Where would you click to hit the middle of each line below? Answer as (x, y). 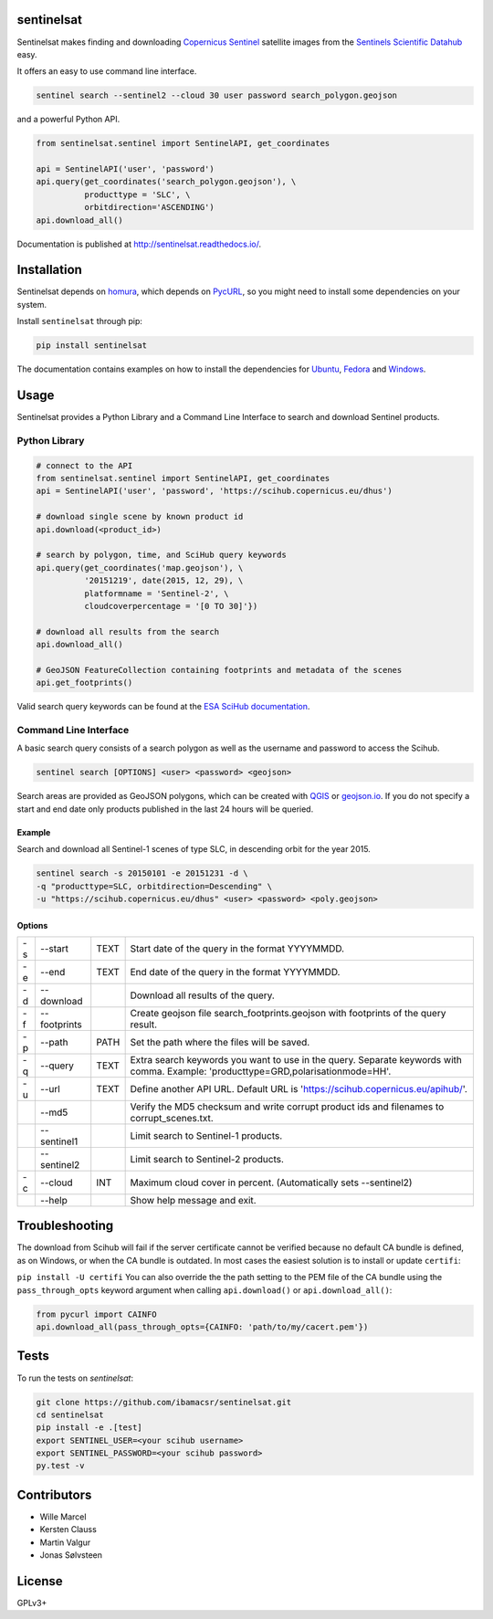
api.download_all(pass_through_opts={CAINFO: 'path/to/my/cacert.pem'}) (202, 1327)
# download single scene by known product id (140, 517)
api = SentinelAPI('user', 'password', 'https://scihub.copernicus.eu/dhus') (214, 491)
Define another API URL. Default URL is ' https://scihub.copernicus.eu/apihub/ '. (299, 1088)
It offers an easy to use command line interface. (107, 71)
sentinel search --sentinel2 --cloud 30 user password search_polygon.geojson (216, 95)
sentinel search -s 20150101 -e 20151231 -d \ (142, 873)
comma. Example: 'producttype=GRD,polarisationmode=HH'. (261, 1071)
